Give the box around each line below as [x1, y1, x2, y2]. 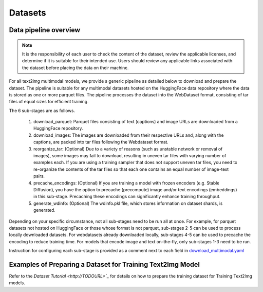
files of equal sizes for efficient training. [9, 99, 89, 105]
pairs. [33, 173, 45, 179]
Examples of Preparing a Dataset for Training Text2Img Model [9, 260, 200, 269]
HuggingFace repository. [33, 126, 83, 131]
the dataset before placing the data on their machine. [22, 65, 129, 71]
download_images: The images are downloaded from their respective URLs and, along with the [33, 132, 224, 138]
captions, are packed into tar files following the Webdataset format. [33, 139, 169, 145]
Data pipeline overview [9, 26, 80, 34]
